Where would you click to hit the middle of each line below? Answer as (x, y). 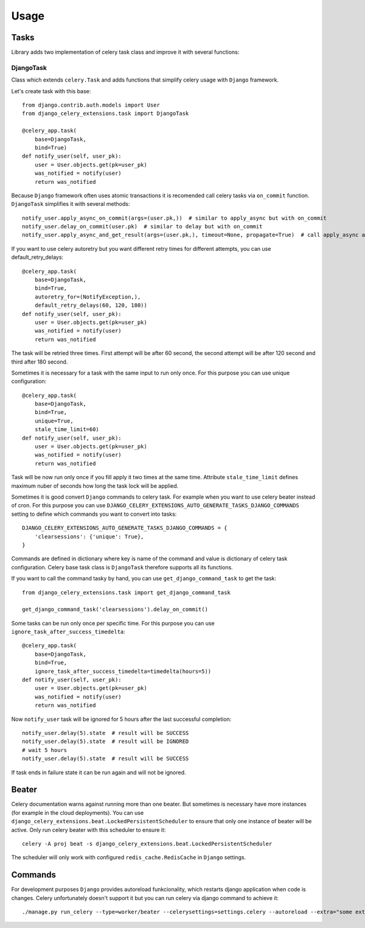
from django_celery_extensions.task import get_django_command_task (126, 592)
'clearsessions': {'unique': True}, (89, 536)
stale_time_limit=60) (67, 430)
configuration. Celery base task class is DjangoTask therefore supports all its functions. (122, 567)
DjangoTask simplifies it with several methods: (71, 204)
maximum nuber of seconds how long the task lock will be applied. (95, 486)
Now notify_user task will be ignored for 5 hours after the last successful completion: (121, 719)
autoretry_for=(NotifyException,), (88, 297)
